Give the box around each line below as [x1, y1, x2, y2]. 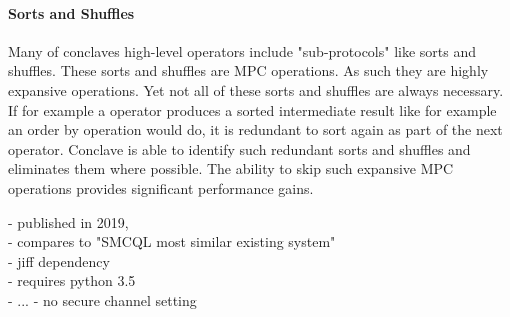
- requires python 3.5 [8, 270, 136, 291]
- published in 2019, [8, 211, 129, 232]
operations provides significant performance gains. [8, 177, 314, 198]
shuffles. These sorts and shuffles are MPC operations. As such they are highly [8, 60, 489, 81]
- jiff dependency [8, 250, 110, 271]
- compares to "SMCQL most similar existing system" [8, 231, 336, 252]
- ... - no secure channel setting [8, 289, 197, 310]
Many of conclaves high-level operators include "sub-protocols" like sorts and [8, 40, 477, 61]
